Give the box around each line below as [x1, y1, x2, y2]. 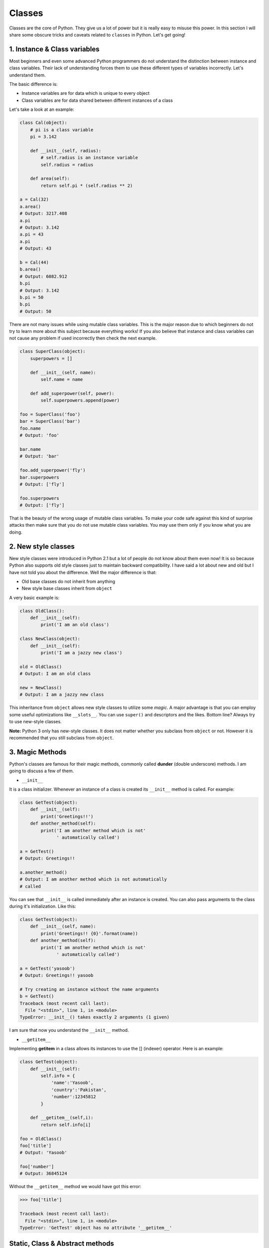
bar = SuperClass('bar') [19, 418, 81, 424]
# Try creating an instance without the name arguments [19, 986, 159, 992]
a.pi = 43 [19, 232, 44, 237]
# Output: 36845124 [19, 1171, 67, 1177]
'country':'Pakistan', [51, 1087, 107, 1093]
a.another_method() [19, 869, 67, 875]
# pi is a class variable [30, 127, 94, 132]
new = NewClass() [19, 684, 62, 690]
